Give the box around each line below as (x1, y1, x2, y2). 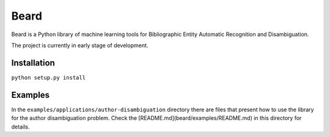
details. (11, 123, 30, 130)
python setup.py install (11, 74, 86, 81)
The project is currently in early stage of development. (11, 42, 148, 49)
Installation (11, 57, 55, 68)
